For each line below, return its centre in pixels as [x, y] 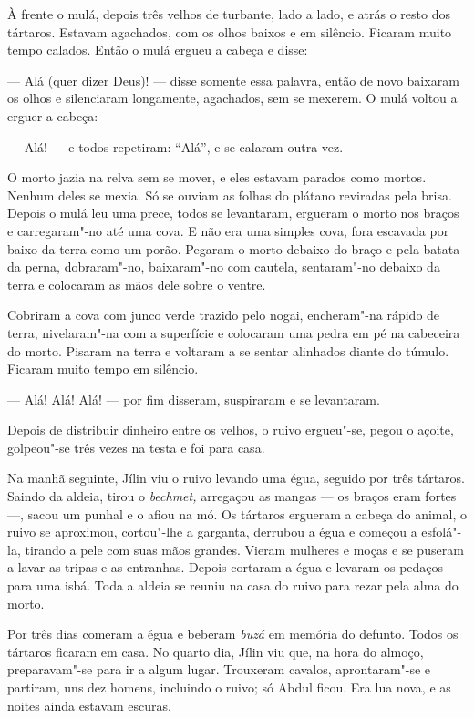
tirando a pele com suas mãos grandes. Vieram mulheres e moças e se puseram [244, 549]
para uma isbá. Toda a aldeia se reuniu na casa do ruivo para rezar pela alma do [233, 585]
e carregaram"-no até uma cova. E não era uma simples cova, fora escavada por [228, 230]
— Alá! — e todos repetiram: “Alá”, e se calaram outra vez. [175, 146]
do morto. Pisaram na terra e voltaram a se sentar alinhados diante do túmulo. [228, 350]
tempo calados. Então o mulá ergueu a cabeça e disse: [158, 50]
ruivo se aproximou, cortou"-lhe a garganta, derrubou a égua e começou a [212, 532]
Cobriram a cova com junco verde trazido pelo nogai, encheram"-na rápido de [224, 315]
